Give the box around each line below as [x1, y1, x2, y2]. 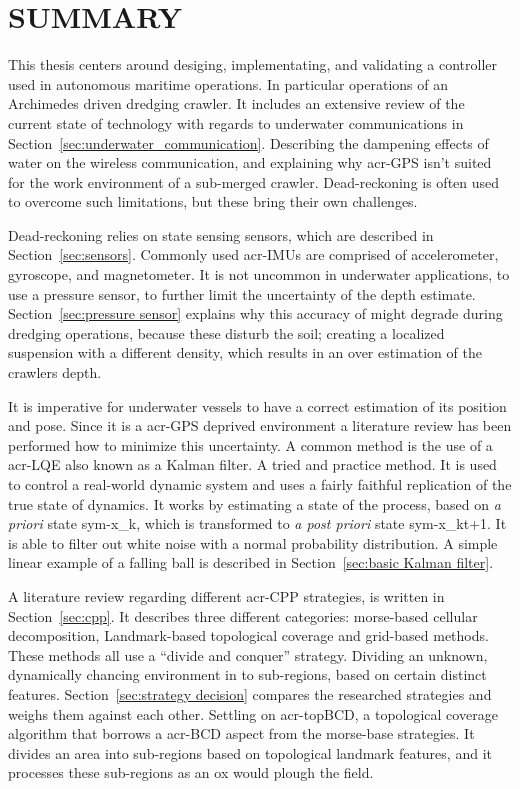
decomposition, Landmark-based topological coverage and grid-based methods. [8, 625, 489, 646]
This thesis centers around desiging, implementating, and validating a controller [8, 54, 498, 75]
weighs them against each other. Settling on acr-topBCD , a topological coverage [8, 703, 498, 724]
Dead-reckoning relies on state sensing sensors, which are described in [8, 224, 434, 245]
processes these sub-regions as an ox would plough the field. [8, 762, 374, 783]
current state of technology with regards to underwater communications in [8, 112, 464, 133]
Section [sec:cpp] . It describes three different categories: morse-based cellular [8, 605, 478, 626]
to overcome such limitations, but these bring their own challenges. [8, 191, 418, 212]
